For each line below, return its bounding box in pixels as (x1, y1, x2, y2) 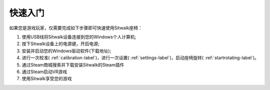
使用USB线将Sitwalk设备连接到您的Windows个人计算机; (21, 34, 136, 40)
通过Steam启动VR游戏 (21, 69, 67, 75)
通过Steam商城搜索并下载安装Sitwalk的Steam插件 (21, 62, 124, 68)
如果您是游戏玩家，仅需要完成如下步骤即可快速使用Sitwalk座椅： (9, 25, 142, 31)
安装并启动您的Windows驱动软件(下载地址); (21, 48, 111, 54)
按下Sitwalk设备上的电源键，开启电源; (21, 41, 99, 47)
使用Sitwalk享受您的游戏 (21, 76, 72, 82)
